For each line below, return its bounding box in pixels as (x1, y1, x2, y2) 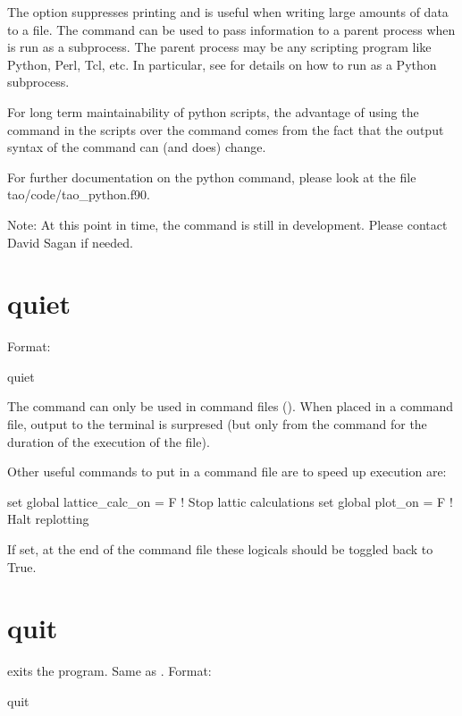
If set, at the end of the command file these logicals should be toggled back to (7, 540, 433, 558)
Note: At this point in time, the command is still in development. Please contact (7, 215, 448, 233)
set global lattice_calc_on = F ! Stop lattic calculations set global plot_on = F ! (7, 492, 453, 510)
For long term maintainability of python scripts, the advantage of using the (7, 102, 419, 121)
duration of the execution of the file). (7, 432, 210, 451)
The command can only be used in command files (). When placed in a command (7, 397, 454, 416)
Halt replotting (7, 510, 89, 528)
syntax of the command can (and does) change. (7, 138, 266, 156)
